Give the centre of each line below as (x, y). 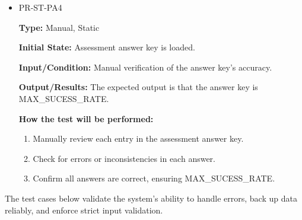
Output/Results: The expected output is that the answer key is (138, 87)
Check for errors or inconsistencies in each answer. (124, 158)
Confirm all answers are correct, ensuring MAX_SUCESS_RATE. (154, 178)
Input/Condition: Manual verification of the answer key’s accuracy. (145, 67)
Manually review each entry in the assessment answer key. (138, 138)
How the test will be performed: (86, 118)
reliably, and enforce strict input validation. (84, 210)
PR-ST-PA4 (40, 7)
